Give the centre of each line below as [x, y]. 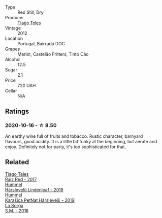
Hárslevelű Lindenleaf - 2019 [34, 189]
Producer [15, 17]
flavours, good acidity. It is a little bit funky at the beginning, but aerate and [81, 141]
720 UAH [27, 85]
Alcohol [13, 59]
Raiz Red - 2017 [21, 179]
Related [17, 162]
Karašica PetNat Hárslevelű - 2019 [40, 200]
